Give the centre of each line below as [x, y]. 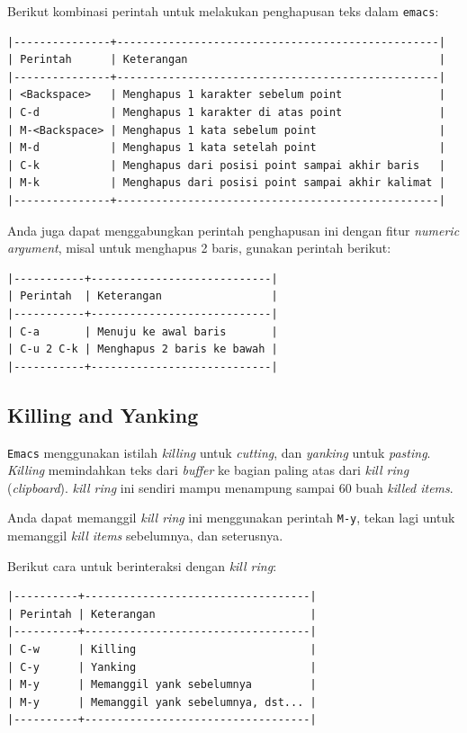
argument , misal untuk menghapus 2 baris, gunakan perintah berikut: [199, 248]
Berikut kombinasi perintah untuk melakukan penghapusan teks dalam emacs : [223, 11]
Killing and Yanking [103, 414]
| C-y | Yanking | [162, 667]
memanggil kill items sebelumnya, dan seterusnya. [145, 536]
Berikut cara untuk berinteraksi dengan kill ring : [142, 565]
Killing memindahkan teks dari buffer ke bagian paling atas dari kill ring [208, 470]
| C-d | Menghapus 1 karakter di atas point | [226, 113]
